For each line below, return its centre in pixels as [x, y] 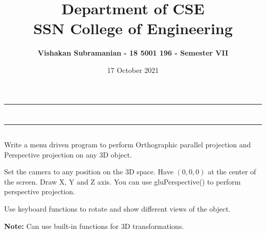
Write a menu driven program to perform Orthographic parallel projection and [128, 145]
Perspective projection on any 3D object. [68, 154]
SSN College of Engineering [133, 28]
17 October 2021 [133, 70]
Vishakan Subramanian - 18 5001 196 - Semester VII [133, 53]
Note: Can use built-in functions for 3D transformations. [94, 226]
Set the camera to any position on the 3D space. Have [89, 172]
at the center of [232, 172]
